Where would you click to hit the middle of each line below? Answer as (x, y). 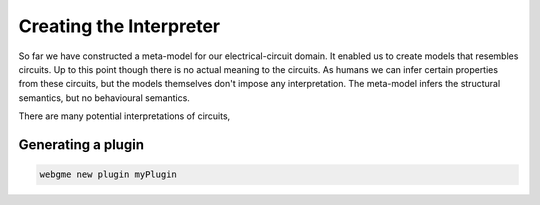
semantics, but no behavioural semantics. (104, 97)
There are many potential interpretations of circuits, (124, 116)
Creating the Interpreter (119, 26)
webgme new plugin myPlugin (108, 174)
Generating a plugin (81, 144)
